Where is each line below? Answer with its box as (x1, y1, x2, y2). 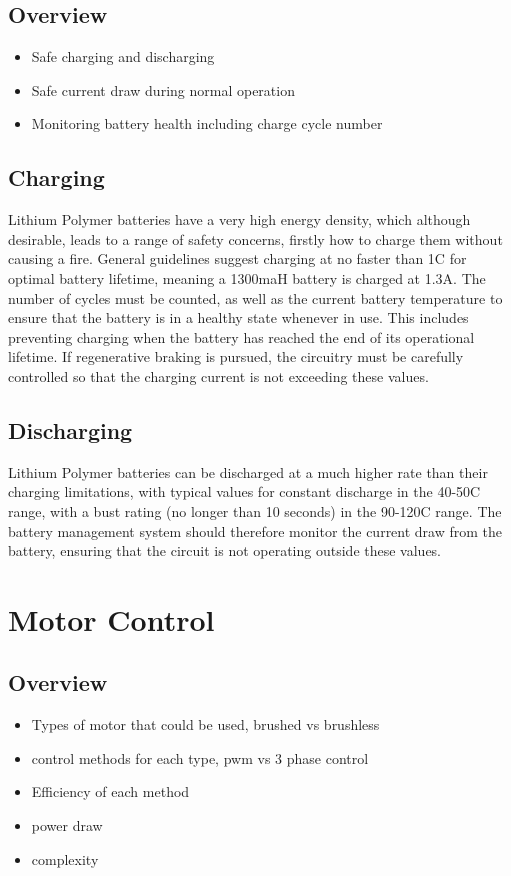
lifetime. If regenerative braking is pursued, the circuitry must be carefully (8, 346, 464, 367)
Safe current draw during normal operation (31, 79, 295, 100)
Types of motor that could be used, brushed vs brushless (31, 714, 380, 735)
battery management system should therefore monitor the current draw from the (8, 520, 503, 541)
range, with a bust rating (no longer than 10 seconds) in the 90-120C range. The (8, 500, 502, 521)
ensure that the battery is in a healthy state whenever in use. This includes (8, 307, 469, 328)
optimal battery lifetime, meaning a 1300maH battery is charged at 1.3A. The (8, 267, 486, 288)
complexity (31, 848, 99, 869)
